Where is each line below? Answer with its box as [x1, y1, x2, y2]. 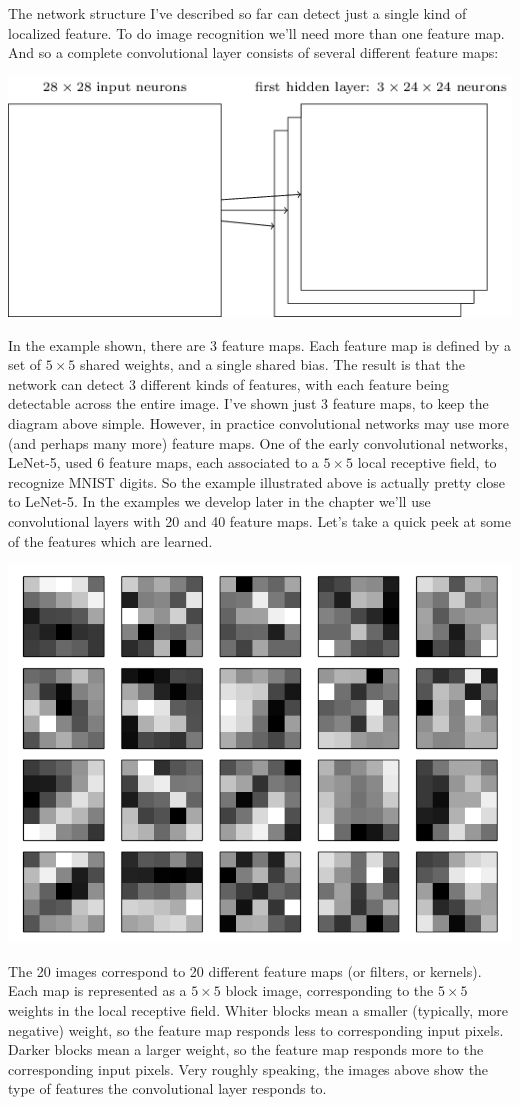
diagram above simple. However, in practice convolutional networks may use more [8, 413, 509, 434]
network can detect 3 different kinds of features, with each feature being [8, 373, 449, 394]
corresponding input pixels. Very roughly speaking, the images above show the [8, 1058, 489, 1079]
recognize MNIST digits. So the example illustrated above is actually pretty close [8, 471, 506, 492]
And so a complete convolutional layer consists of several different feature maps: [8, 42, 499, 63]
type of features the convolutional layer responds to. [8, 1078, 327, 1099]
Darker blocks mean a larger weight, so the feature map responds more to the [8, 1039, 484, 1060]
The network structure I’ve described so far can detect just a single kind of [8, 3, 467, 23]
